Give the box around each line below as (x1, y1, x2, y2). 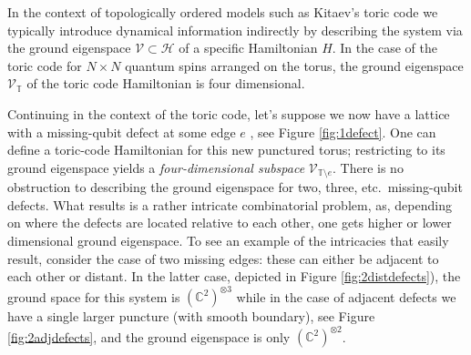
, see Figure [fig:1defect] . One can (250, 122, 436, 141)
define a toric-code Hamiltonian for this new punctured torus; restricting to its (7, 140, 445, 159)
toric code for (7, 56, 82, 75)
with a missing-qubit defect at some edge (7, 122, 236, 141)
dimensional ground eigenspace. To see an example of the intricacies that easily (7, 230, 449, 249)
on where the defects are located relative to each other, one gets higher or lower (7, 213, 452, 232)
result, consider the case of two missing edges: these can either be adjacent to (7, 248, 439, 268)
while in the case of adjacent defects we (236, 287, 456, 306)
